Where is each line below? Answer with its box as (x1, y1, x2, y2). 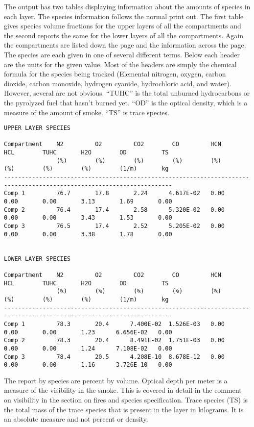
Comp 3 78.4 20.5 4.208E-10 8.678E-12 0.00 (4, 353, 225, 360)
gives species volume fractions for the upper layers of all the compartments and (4, 21, 241, 31)
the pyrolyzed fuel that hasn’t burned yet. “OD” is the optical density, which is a (4, 97, 248, 107)
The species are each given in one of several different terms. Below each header (4, 49, 240, 59)
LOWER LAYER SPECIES (4, 255, 71, 262)
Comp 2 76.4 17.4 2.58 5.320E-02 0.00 (4, 206, 225, 213)
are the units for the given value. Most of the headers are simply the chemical (4, 59, 237, 69)
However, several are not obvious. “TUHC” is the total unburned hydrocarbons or (4, 88, 250, 98)
